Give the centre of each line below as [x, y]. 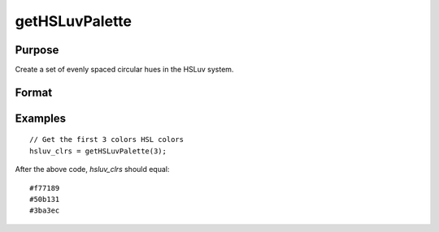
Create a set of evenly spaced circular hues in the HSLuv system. [124, 70]
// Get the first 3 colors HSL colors [107, 140]
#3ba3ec [45, 211]
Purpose [37, 50]
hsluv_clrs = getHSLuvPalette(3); [98, 151]
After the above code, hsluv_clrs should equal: [92, 170]
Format [34, 92]
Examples [41, 118]
